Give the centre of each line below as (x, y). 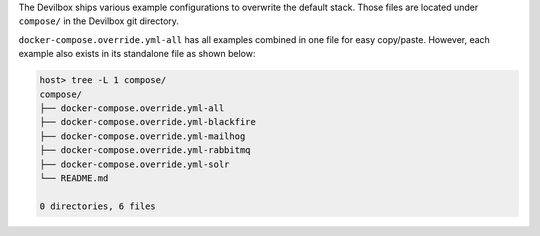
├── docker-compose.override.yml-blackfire (148, 122)
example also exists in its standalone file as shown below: (137, 54)
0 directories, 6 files (98, 206)
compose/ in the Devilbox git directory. (99, 21)
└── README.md (74, 178)
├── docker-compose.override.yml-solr (134, 164)
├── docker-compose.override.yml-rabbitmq (145, 150)
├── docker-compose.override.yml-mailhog (142, 136)
